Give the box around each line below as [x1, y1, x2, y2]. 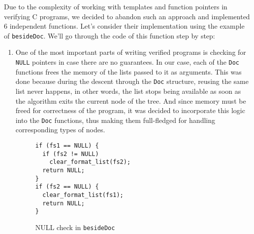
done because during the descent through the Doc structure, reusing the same [15, 76, 249, 86]
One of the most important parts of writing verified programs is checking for [15, 47, 246, 57]
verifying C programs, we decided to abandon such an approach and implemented [4, 11, 250, 21]
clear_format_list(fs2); [49, 158, 131, 166]
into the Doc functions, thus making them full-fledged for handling [15, 115, 215, 125]
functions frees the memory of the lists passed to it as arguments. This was [15, 66, 242, 77]
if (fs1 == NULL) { [35, 142, 99, 149]
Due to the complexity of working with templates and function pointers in [4, 1, 227, 11]
